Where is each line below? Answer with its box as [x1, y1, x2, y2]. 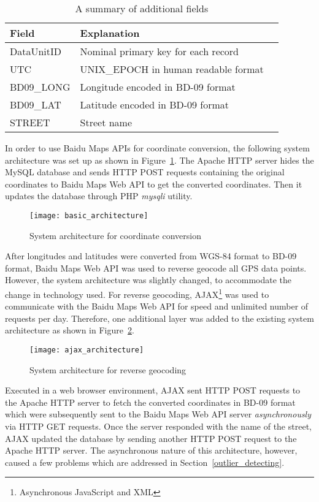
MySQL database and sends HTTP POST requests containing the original [5, 165, 285, 178]
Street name [80, 115, 133, 129]
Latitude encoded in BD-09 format [80, 97, 229, 112]
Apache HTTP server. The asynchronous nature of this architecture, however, [5, 444, 298, 457]
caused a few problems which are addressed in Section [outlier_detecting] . [5, 455, 285, 468]
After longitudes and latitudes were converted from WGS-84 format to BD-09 [5, 249, 297, 262]
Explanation [80, 26, 140, 40]
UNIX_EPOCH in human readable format [80, 62, 264, 76]
